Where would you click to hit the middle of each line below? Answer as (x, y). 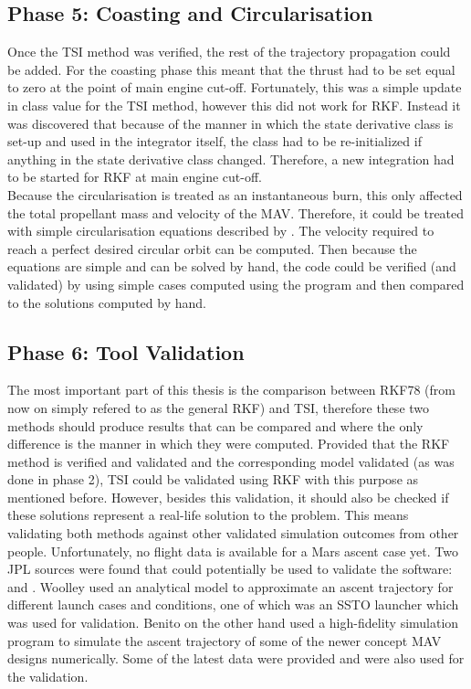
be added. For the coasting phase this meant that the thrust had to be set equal (231, 69)
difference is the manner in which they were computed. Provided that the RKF (229, 444)
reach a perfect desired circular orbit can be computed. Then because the (212, 248)
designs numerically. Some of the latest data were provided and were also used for (236, 658)
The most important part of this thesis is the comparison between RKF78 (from (231, 390)
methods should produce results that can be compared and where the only (215, 425)
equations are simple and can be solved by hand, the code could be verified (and (232, 266)
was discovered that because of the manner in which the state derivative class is (230, 123)
